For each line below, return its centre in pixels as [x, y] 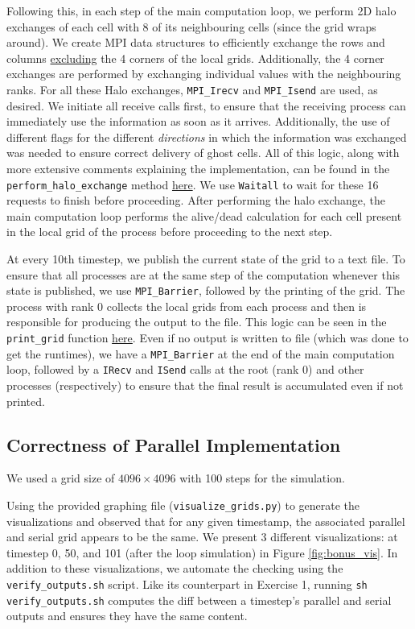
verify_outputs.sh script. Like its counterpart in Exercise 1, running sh [187, 584]
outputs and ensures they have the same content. [127, 616]
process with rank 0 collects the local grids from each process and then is [187, 306]
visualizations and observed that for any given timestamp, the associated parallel [206, 521]
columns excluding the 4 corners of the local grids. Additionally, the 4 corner [195, 58]
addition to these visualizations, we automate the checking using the [175, 568]
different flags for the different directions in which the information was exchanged [207, 137]
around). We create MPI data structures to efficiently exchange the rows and [196, 42]
